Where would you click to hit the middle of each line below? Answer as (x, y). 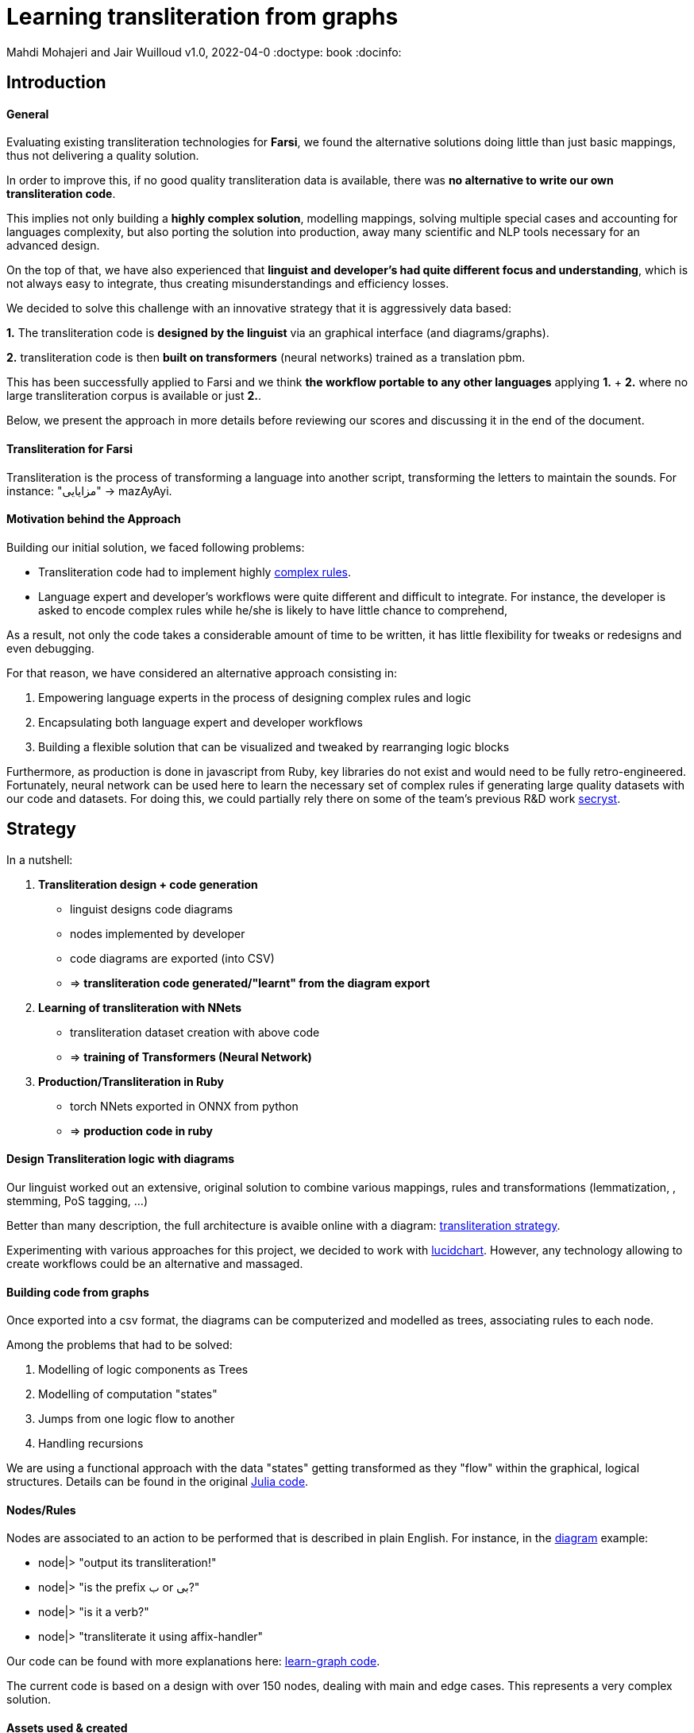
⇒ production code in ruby (141, 1130)
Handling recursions (91, 1444)
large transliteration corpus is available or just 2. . (134, 396)
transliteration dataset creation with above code (195, 1032)
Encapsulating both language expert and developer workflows (200, 722)
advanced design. (53, 246)
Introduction (56, 83)
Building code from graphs (78, 1292)
